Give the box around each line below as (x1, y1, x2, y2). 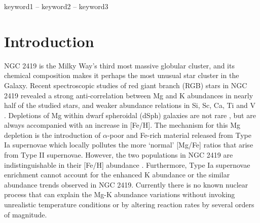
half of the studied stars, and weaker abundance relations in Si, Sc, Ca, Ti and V (4, 100, 255, 110)
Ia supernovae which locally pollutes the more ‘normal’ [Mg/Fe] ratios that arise (4, 139, 253, 150)
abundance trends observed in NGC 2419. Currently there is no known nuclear (4, 179, 248, 190)
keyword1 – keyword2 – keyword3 (4, 1, 108, 11)
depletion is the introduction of (4, 129, 101, 140)
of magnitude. (4, 209, 47, 219)
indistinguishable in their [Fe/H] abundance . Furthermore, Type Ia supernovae (4, 159, 250, 170)
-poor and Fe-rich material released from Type (107, 129, 251, 140)
